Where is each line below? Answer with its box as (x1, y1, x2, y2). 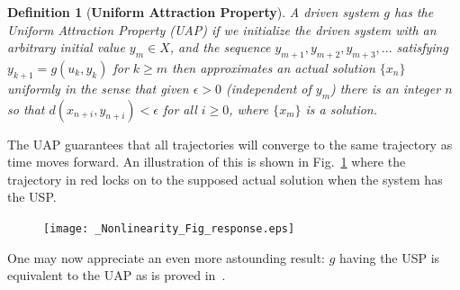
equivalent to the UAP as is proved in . (7, 266, 226, 285)
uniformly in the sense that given (7, 78, 189, 97)
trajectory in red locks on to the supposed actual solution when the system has (7, 169, 443, 188)
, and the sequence (169, 38, 271, 57)
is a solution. (305, 99, 378, 118)
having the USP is (339, 248, 440, 267)
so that (7, 99, 45, 118)
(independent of (226, 78, 311, 97)
